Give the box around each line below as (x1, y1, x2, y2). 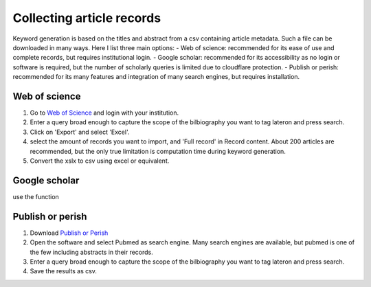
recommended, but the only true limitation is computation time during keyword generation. (30, 147, 286, 155)
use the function (12, 192, 60, 200)
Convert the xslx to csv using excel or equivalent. (30, 157, 170, 165)
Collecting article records (12, 10, 161, 25)
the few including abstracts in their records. (30, 248, 154, 256)
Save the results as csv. (30, 267, 98, 275)
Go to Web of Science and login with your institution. (30, 108, 179, 117)
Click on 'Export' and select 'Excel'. (30, 128, 130, 136)
